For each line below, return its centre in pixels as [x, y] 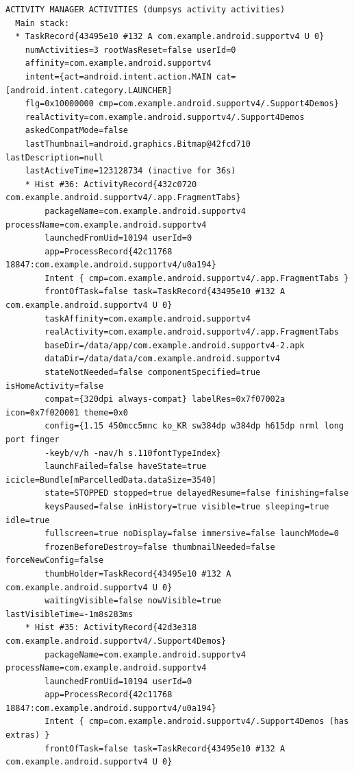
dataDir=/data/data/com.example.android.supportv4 [162, 359]
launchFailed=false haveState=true [126, 467]
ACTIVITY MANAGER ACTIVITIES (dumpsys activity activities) [146, 10]
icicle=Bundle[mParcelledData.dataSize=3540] [111, 480]
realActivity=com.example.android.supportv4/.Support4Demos [165, 117]
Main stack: [42, 23]
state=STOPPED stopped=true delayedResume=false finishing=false [197, 493]
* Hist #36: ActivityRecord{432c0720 [111, 184]
